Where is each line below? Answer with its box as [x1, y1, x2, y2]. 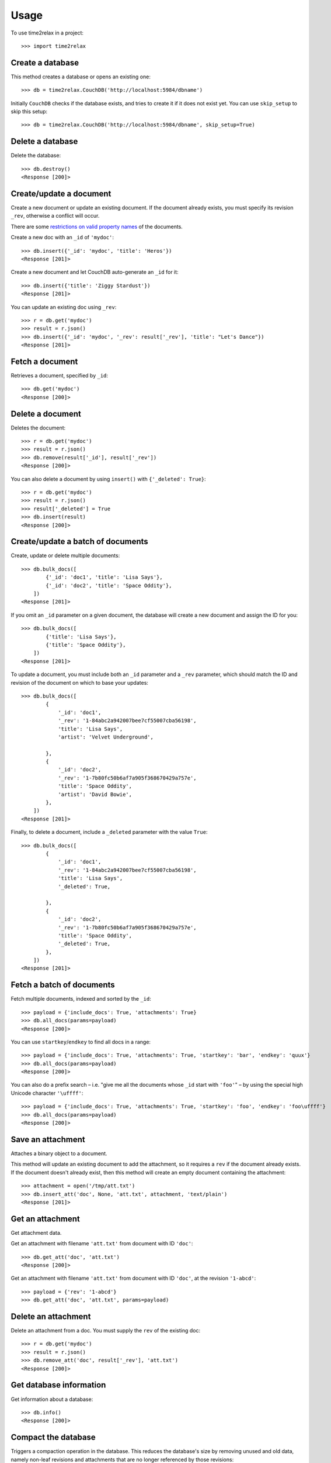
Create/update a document [11, 188, 112, 198]
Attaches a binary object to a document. [11, 1150, 107, 1157]
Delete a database [11, 136, 78, 146]
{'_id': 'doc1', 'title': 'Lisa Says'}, [46, 574, 163, 581]
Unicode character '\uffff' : [11, 1089, 83, 1097]
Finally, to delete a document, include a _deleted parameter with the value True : [11, 829, 208, 836]
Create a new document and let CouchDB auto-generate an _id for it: [11, 269, 179, 276]
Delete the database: [11, 152, 61, 159]
